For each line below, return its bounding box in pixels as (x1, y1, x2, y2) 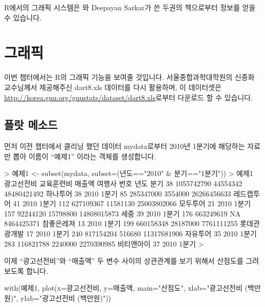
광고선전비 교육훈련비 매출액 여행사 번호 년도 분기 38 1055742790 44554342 (4, 178, 242, 189)
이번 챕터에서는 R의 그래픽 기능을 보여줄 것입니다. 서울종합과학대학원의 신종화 (4, 72, 255, 82)
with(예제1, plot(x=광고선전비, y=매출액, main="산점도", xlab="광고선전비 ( (4, 282, 248, 293)
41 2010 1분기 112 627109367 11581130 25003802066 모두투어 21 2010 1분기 (13, 198, 251, 209)
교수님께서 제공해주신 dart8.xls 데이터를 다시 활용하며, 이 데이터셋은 (4, 81, 222, 92)
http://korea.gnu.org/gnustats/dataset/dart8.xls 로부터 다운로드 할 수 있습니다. (4, 92, 253, 102)
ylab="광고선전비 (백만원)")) (20, 293, 112, 303)
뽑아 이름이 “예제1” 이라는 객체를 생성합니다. (13, 150, 156, 161)
